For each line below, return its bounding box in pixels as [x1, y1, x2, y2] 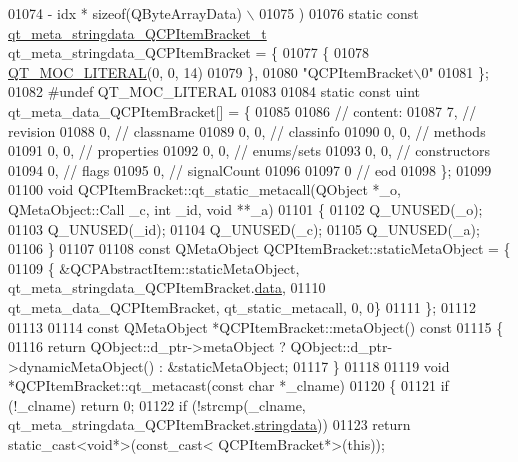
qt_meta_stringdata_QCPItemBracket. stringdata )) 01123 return [8, 414, 411, 435]
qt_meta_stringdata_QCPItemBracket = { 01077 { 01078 [8, 42, 370, 63]
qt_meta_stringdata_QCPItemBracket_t [8, 22, 267, 43]
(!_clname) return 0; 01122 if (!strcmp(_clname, [8, 394, 306, 415]
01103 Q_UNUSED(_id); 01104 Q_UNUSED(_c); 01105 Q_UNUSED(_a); [8, 218, 480, 239]
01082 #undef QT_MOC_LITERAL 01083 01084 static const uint [8, 81, 421, 102]
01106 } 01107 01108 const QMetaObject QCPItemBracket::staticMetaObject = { [8, 238, 511, 259]
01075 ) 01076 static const [259, 3, 419, 23]
